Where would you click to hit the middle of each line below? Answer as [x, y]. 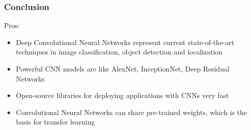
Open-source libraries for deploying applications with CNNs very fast [122, 95]
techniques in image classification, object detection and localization [119, 52]
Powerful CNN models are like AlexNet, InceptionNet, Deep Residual [123, 68]
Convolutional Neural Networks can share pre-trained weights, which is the [131, 112]
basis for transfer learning [55, 122]
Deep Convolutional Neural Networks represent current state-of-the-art [125, 42]
